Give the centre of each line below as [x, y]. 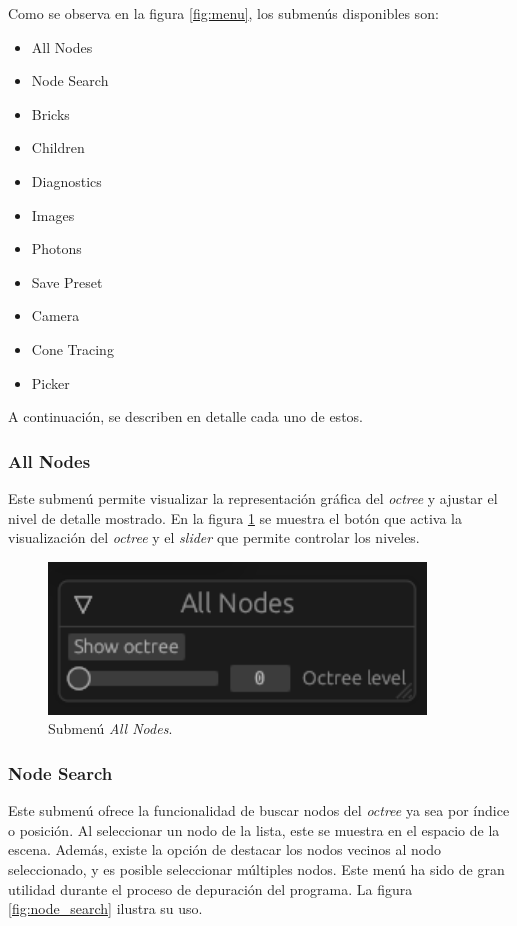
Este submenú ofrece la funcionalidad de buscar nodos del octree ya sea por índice [259, 810]
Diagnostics [66, 180]
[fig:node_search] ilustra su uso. [105, 908]
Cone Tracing [72, 348]
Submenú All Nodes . [110, 728]
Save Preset [67, 281]
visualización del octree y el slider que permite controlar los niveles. [214, 537]
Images [53, 214]
